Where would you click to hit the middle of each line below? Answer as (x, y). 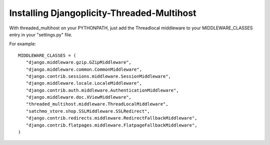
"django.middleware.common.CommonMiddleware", (84, 69)
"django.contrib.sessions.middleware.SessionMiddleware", (98, 76)
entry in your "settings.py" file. (41, 34)
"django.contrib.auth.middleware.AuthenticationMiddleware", (102, 90)
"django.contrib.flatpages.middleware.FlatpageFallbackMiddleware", (111, 125)
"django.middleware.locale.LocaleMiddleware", (84, 83)
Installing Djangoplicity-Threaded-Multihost (103, 13)
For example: (23, 44)
